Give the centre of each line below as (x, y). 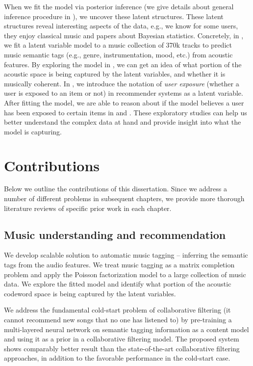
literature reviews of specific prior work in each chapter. (88, 208)
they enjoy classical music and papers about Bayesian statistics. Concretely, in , (124, 35)
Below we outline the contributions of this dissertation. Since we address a (115, 189)
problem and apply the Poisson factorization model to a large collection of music (125, 274)
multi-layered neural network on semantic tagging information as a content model (126, 329)
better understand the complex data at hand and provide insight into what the (123, 122)
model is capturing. (33, 131)
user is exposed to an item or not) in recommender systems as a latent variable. (124, 93)
